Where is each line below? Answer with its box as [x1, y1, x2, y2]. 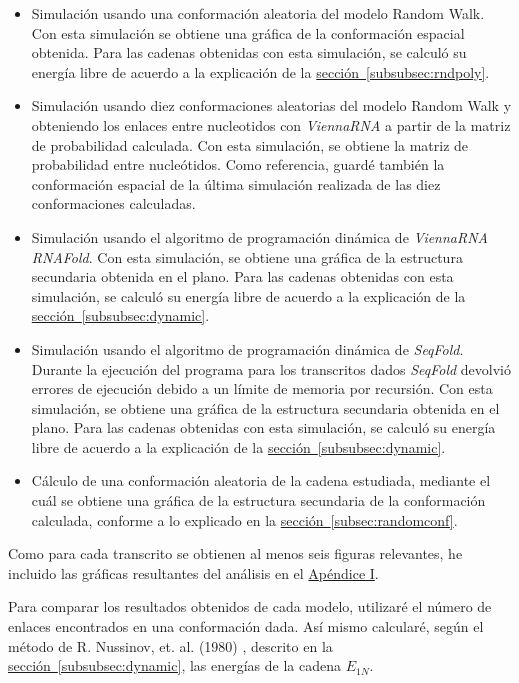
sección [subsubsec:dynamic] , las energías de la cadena [8, 655, 341, 676]
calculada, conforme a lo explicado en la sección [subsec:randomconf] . [31, 509, 458, 530]
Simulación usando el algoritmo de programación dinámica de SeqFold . [31, 338, 464, 359]
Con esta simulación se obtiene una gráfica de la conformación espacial [31, 22, 465, 43]
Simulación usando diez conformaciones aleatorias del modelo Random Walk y [31, 95, 512, 116]
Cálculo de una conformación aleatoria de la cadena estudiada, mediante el [31, 470, 491, 491]
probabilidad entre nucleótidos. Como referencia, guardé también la [31, 154, 445, 175]
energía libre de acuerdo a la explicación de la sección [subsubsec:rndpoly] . [31, 61, 490, 82]
